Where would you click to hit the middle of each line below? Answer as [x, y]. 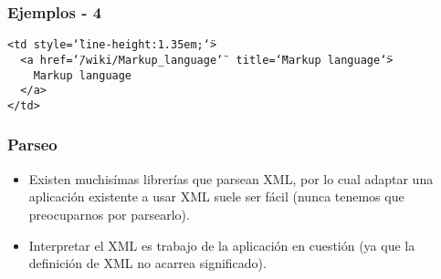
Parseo [32, 145]
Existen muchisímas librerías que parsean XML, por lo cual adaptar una [231, 178]
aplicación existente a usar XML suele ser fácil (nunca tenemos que [216, 196]
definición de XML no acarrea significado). [147, 263]
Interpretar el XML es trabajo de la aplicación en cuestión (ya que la [222, 245]
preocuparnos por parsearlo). [109, 214]
